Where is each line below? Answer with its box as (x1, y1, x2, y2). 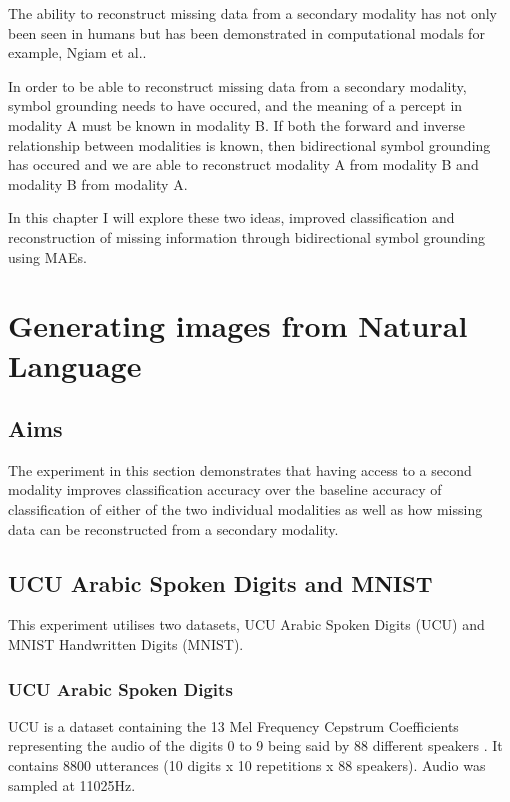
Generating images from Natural (8, 305, 468, 346)
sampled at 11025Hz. (8, 774, 136, 795)
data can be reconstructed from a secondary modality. (8, 518, 339, 539)
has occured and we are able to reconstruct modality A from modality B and (8, 154, 479, 175)
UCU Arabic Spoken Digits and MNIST (8, 567, 433, 598)
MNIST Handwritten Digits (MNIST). (8, 634, 244, 655)
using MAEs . (8, 246, 87, 267)
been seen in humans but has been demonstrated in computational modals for (8, 22, 485, 43)
